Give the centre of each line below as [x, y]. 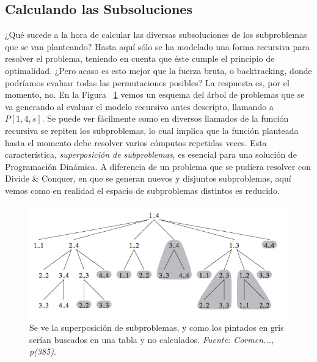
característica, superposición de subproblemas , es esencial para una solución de [151, 154]
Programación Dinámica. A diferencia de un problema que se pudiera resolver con [158, 166]
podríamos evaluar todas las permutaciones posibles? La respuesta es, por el [147, 82]
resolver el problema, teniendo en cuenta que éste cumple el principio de [140, 58]
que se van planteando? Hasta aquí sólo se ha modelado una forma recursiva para [157, 46]
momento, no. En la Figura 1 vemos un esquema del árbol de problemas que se [155, 94]
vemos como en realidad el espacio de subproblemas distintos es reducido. [142, 190]
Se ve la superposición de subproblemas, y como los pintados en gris [157, 327]
